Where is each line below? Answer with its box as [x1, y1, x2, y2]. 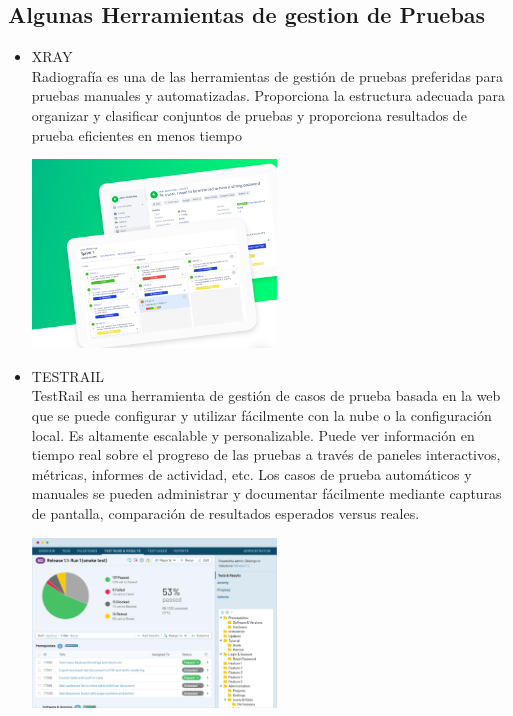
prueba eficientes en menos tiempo [31, 124, 242, 145]
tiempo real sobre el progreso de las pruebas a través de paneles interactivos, [31, 444, 501, 465]
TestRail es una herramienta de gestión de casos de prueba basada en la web [31, 385, 501, 406]
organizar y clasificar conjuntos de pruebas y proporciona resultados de [31, 104, 467, 125]
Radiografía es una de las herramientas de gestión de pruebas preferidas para [31, 65, 503, 86]
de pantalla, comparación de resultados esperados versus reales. [31, 502, 420, 523]
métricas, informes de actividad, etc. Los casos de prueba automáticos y [31, 463, 472, 484]
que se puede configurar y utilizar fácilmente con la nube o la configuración [31, 405, 492, 426]
